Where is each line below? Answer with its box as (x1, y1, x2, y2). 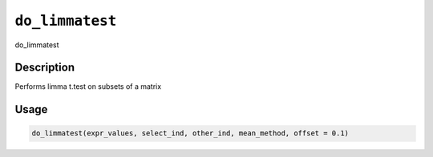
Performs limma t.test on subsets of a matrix (14, 82, 162, 91)
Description (14, 61, 75, 74)
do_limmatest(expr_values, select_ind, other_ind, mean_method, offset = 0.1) (31, 129, 349, 138)
